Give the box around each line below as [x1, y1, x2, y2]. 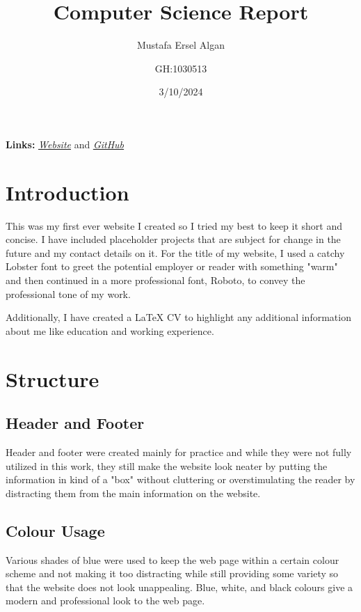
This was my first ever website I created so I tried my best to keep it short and [6, 218, 343, 233]
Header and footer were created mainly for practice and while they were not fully [6, 444, 352, 459]
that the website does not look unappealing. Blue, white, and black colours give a [6, 579, 353, 594]
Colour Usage [6, 519, 105, 541]
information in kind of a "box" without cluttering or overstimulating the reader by [6, 472, 355, 487]
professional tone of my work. [6, 286, 131, 301]
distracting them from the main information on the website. [6, 485, 261, 500]
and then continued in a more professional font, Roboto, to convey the [6, 273, 305, 287]
